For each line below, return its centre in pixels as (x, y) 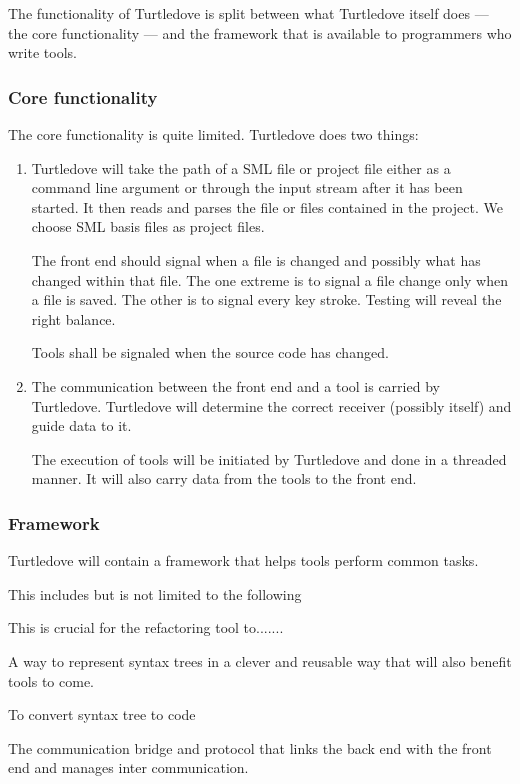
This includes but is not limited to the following (155, 593)
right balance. (73, 318)
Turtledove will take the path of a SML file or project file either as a (241, 167)
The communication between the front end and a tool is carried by (235, 385)
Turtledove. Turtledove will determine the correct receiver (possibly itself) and (271, 405)
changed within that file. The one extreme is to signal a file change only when (269, 279)
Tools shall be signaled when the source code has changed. (210, 352)
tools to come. (51, 680)
